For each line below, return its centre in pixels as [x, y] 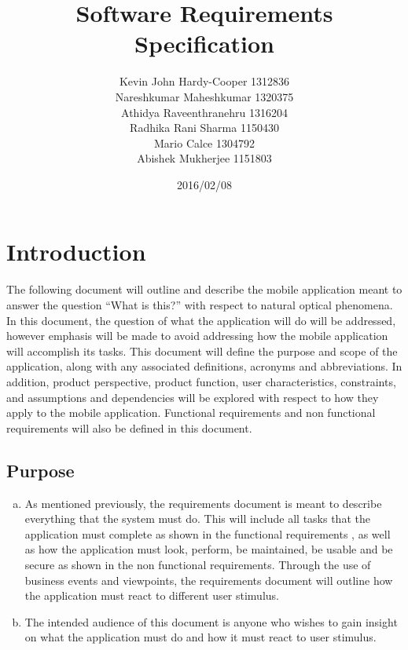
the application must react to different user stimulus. [152, 595]
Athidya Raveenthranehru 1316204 [204, 112]
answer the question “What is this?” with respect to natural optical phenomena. [200, 305]
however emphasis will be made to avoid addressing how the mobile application [197, 336]
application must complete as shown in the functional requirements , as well [208, 533]
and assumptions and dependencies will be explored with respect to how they [193, 397]
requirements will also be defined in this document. [129, 427]
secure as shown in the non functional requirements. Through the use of [198, 564]
